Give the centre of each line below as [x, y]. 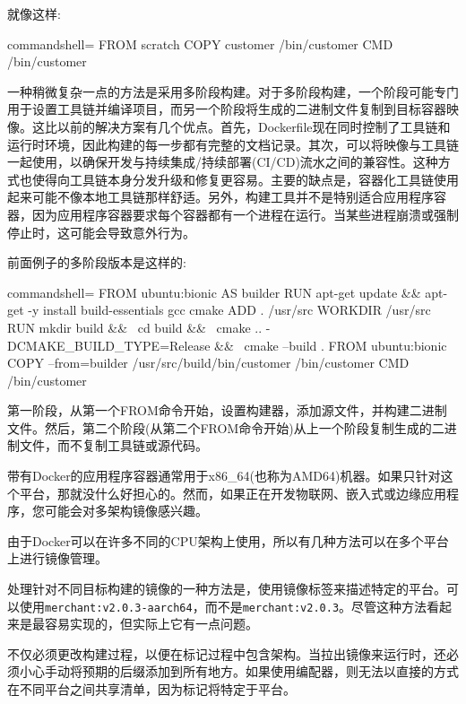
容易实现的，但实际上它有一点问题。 [151, 624]
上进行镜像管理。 [57, 558]
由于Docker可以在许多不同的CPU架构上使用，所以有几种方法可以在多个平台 [228, 540]
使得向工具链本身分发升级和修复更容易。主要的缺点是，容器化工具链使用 [245, 179]
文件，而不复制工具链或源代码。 [113, 445]
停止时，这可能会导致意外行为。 [101, 232]
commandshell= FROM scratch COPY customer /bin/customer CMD [200, 43]
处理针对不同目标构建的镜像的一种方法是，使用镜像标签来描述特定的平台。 [227, 589]
